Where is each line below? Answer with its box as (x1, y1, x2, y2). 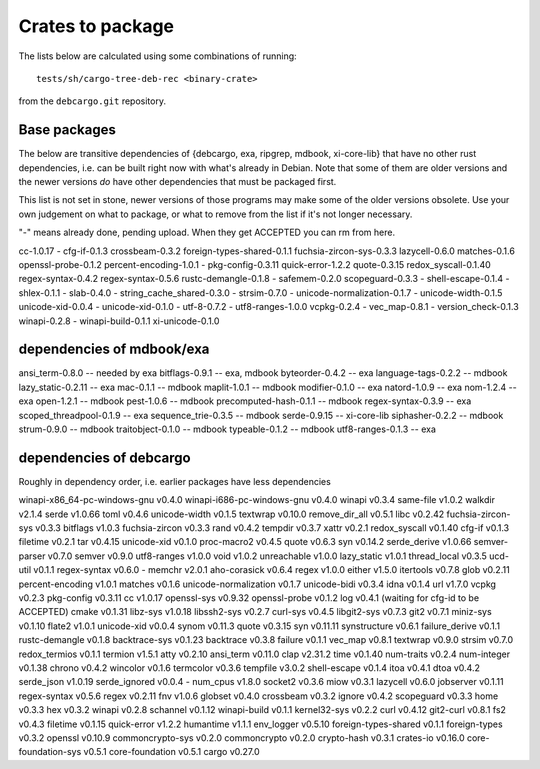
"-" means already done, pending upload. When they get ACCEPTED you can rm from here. (18, 226, 395, 239)
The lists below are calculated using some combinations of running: (18, 50, 297, 62)
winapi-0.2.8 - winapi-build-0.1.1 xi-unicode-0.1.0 (18, 315, 220, 327)
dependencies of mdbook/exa (18, 341, 210, 358)
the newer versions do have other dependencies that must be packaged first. (18, 176, 337, 188)
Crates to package (18, 15, 175, 37)
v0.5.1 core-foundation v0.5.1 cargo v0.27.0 (83, 746, 260, 758)
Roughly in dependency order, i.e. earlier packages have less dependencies (18, 475, 332, 487)
